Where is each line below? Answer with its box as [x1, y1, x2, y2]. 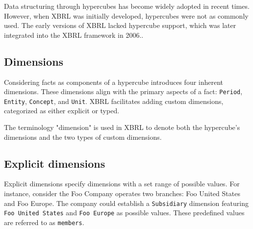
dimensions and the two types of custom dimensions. [4, 131, 162, 142]
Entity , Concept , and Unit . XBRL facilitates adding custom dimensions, [4, 96, 224, 106]
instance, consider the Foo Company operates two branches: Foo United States [4, 188, 240, 199]
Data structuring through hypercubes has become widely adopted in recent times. [4, 1, 250, 11]
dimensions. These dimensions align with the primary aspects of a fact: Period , [4, 86, 243, 97]
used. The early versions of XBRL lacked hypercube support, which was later [4, 20, 236, 30]
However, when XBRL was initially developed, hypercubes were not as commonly [4, 10, 249, 21]
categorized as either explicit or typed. [4, 105, 120, 116]
